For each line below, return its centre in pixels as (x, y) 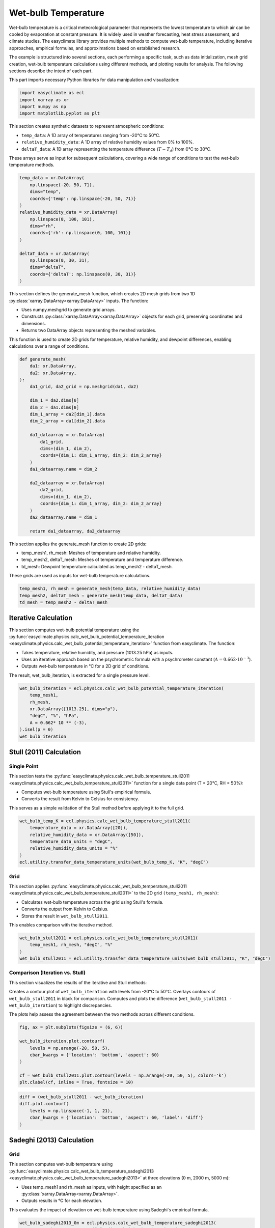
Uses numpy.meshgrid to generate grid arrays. (69, 309)
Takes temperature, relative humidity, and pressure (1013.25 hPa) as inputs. (97, 652)
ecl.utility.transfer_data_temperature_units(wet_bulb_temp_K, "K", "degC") (114, 862)
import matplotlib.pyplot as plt (60, 113)
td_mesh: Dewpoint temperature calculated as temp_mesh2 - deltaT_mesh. (97, 566)
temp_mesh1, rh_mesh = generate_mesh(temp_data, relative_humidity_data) (110, 589)
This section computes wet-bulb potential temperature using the (74, 630)
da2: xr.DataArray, (53, 373)
